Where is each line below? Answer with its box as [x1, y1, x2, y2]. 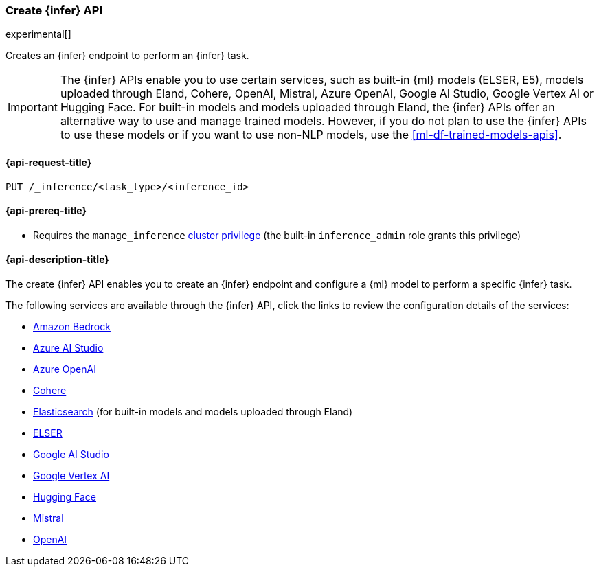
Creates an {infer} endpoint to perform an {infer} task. [5, 49, 249, 62]
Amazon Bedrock [33, 321, 111, 333]
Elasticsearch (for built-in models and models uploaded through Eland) [33, 406, 353, 418]
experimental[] [5, 28, 71, 41]
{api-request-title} [5, 156, 92, 168]
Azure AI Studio [33, 342, 104, 354]
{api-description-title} [5, 253, 109, 266]
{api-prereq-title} [5, 205, 87, 217]
